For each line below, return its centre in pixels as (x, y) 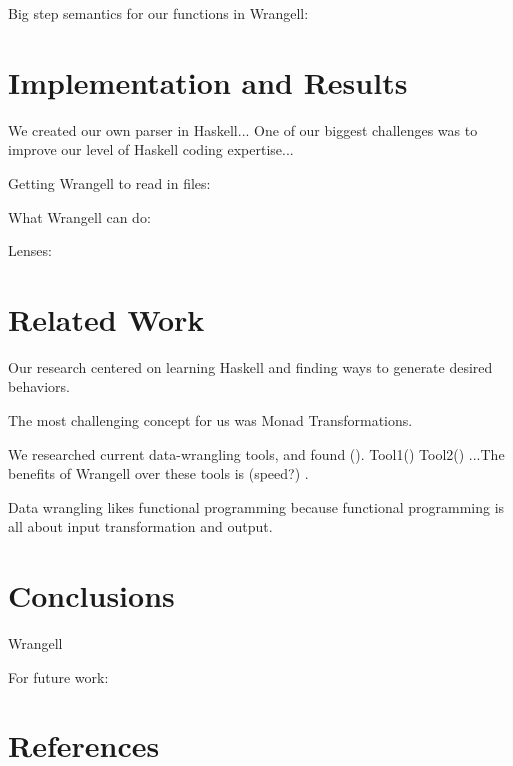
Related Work (106, 318)
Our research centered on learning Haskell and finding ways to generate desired (250, 366)
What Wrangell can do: (79, 216)
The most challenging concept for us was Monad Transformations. (210, 420)
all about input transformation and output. (140, 526)
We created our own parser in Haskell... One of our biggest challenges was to (243, 129)
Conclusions (91, 595)
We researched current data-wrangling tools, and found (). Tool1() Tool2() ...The (256, 453)
